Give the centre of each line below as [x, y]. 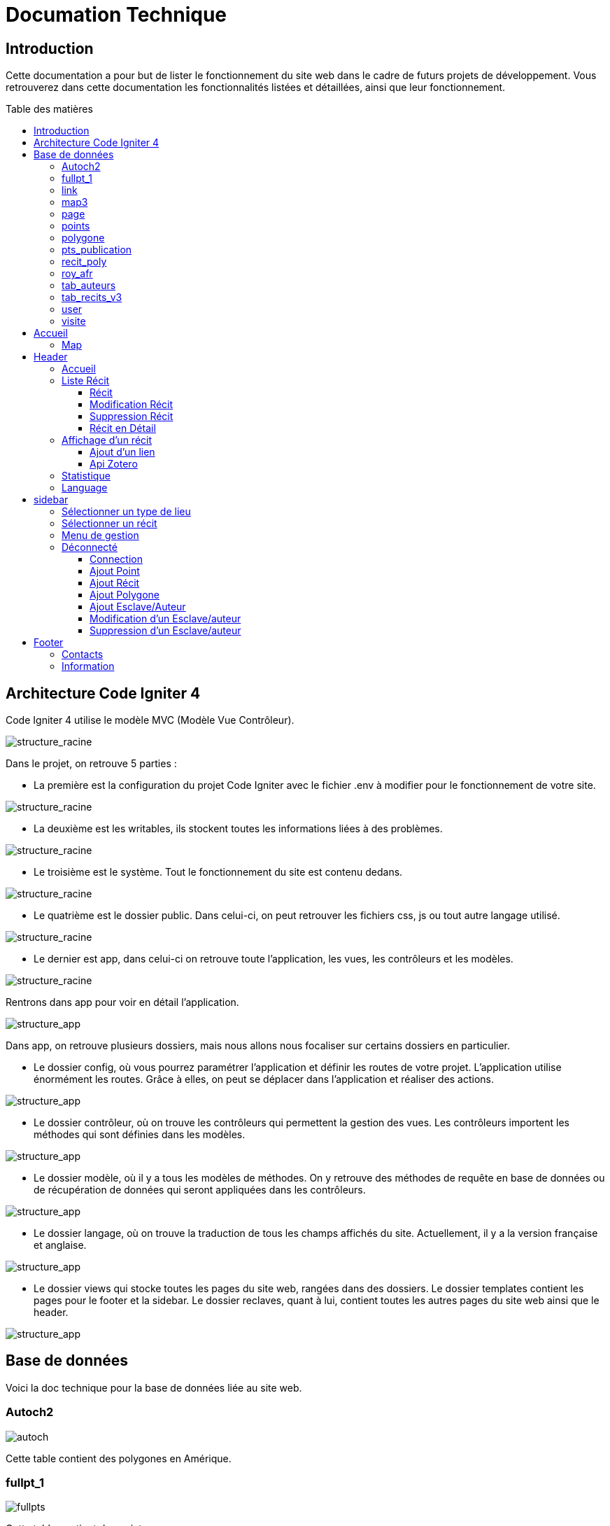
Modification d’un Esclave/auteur [165, 619]
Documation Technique [116, 15]
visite [74, 321]
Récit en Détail [123, 428]
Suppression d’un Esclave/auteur [165, 631]
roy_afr [77, 274]
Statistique [86, 476]
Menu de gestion [100, 535]
